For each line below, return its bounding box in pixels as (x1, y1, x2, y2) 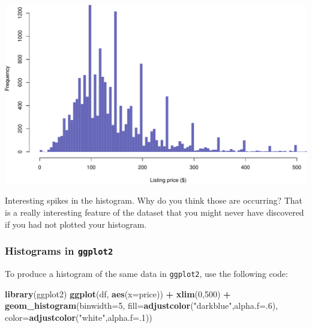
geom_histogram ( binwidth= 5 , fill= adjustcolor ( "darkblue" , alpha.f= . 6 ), (5, 299, 278, 312)
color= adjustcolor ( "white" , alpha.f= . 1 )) (5, 311, 152, 323)
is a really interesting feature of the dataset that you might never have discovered (5, 205, 304, 218)
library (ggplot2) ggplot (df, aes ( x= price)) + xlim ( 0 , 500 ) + (5, 287, 231, 300)
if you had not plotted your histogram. (5, 217, 147, 230)
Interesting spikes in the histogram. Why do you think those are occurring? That (5, 194, 303, 207)
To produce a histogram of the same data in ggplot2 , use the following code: (5, 267, 288, 279)
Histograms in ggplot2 (5, 243, 113, 258)
